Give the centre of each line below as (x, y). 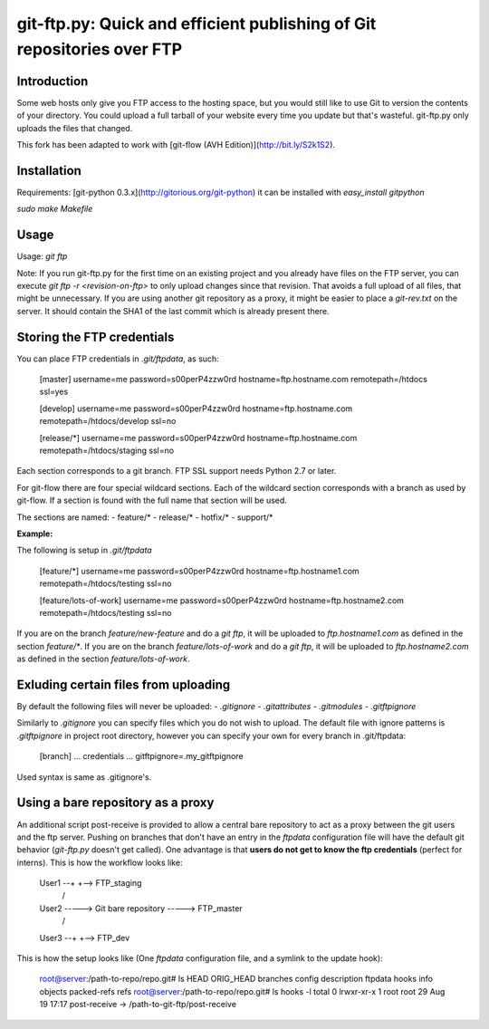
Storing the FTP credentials (96, 337)
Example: (35, 534)
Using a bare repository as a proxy (115, 803)
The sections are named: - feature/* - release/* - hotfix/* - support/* (145, 517)
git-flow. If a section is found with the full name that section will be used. (152, 500)
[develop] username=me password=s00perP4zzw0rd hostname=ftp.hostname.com (196, 409)
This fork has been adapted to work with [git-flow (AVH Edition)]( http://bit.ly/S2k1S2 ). (176, 145)
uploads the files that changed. (75, 128)
